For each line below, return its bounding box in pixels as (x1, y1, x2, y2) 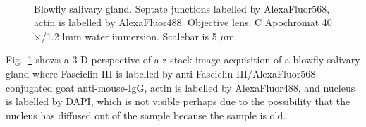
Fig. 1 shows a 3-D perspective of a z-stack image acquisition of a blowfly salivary (6, 52, 360, 67)
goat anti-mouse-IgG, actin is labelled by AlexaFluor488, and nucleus (56, 80, 355, 95)
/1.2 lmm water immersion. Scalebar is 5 (41, 28, 217, 43)
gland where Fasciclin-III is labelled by (6, 66, 173, 80)
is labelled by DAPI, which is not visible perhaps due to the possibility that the (6, 94, 350, 109)
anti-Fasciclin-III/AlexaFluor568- (176, 66, 319, 80)
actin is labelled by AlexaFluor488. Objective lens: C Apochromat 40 (34, 15, 332, 30)
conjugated (6, 80, 53, 95)
